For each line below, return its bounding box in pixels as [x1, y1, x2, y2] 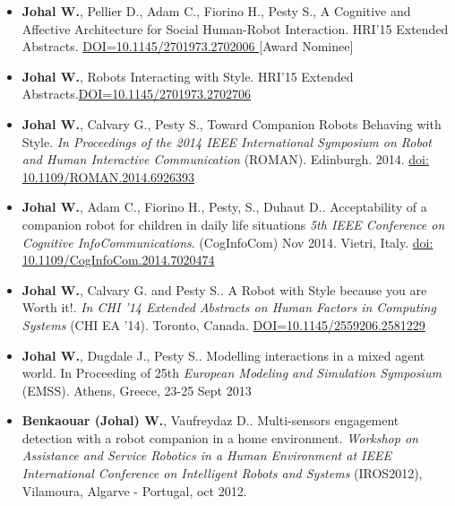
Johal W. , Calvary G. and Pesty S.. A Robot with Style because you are [21, 280, 427, 299]
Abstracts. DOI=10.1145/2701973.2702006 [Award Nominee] [21, 37, 354, 56]
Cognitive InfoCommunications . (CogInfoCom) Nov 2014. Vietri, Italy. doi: [21, 232, 434, 251]
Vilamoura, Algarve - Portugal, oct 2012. [21, 481, 247, 500]
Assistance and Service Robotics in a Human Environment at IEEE [21, 446, 391, 465]
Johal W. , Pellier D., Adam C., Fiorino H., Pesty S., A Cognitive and [21, 2, 411, 20]
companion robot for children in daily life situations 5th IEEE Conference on [21, 214, 445, 233]
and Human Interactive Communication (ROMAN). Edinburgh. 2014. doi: [21, 150, 429, 169]
